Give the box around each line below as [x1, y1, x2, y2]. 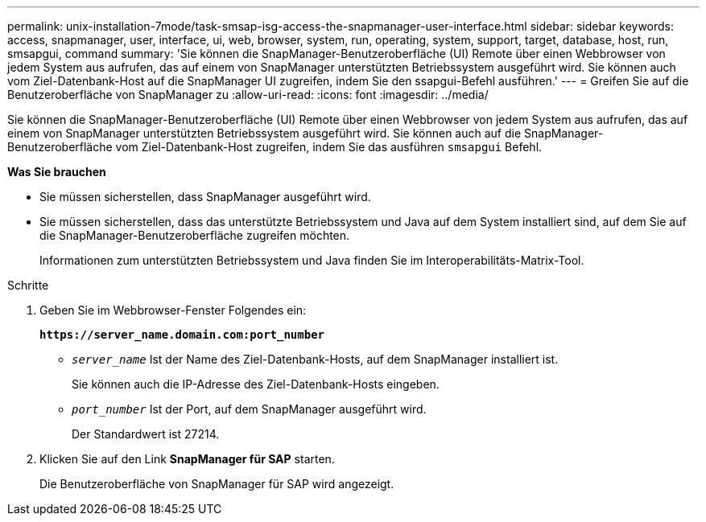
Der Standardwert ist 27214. [72, 427, 220, 441]
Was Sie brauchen [7, 165, 106, 179]
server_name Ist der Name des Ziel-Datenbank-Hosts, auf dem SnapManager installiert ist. [72, 352, 559, 366]
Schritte [7, 278, 49, 292]
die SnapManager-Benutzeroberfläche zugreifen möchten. [39, 228, 350, 242]
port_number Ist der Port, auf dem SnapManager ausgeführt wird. [72, 402, 427, 416]
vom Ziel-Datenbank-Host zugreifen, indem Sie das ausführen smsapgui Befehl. [115, 140, 543, 154]
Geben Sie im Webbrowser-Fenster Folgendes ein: [39, 303, 307, 317]
